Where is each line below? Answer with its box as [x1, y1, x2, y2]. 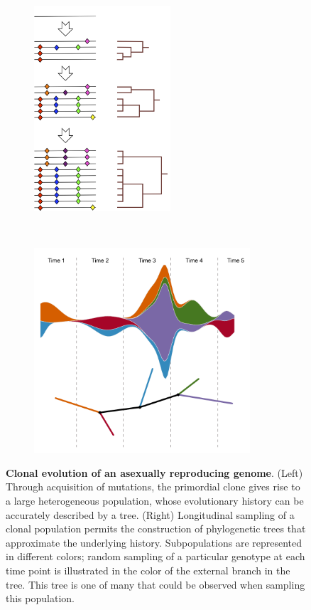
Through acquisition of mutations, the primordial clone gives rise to [6, 479, 300, 494]
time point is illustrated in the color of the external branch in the [6, 562, 290, 577]
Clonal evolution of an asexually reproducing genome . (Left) [6, 465, 303, 480]
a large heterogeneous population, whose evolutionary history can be [6, 493, 304, 508]
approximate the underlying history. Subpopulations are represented [6, 535, 302, 549]
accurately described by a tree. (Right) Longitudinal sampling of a [6, 507, 295, 522]
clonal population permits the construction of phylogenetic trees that [6, 521, 306, 536]
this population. [6, 591, 75, 606]
